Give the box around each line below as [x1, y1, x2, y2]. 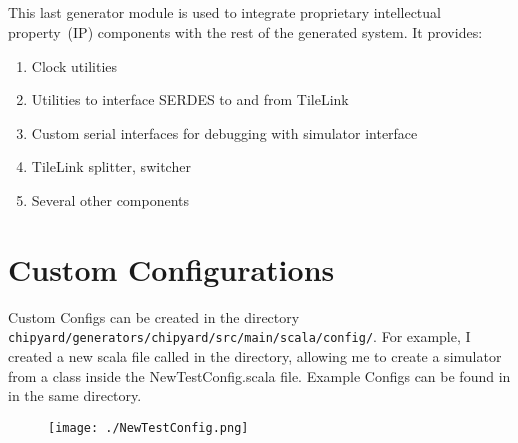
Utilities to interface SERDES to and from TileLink [31, 89, 349, 110]
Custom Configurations [8, 248, 335, 289]
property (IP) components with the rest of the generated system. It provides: [8, 21, 483, 42]
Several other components [31, 189, 190, 210]
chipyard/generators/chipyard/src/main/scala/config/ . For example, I [8, 326, 471, 347]
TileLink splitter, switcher [31, 156, 191, 177]
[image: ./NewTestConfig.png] [48, 420, 249, 435]
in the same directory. [8, 385, 142, 406]
